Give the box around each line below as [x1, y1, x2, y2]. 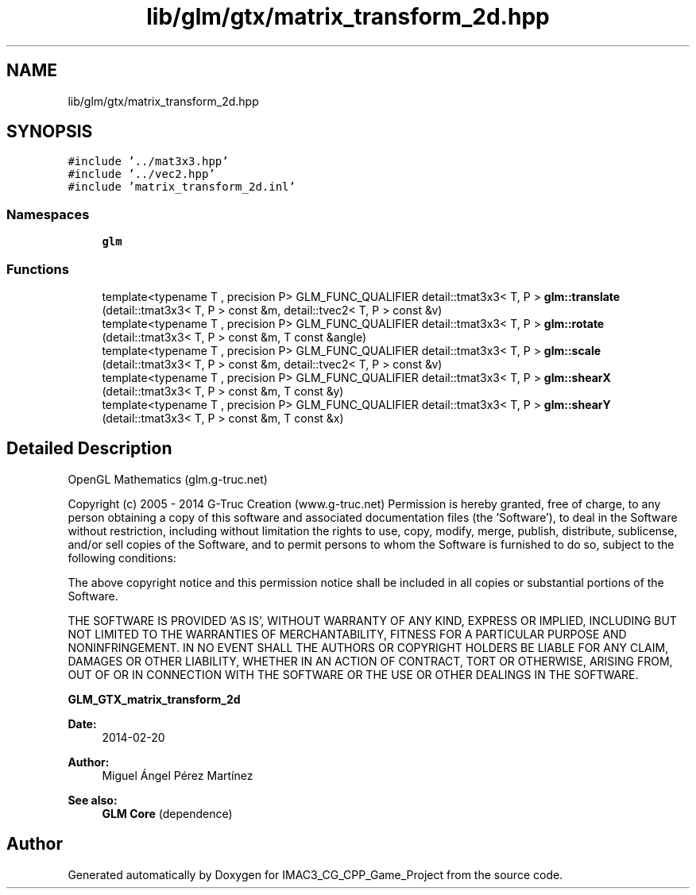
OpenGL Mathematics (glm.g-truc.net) [68, 472, 268, 486]
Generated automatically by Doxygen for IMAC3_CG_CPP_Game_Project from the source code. [68, 867, 563, 881]
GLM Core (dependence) [102, 806, 233, 820]
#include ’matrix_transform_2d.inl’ [68, 180, 296, 194]
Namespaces [6, 206, 90, 222]
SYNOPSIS [6, 122, 93, 142]
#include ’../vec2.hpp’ [68, 168, 215, 181]
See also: [68, 793, 118, 807]
